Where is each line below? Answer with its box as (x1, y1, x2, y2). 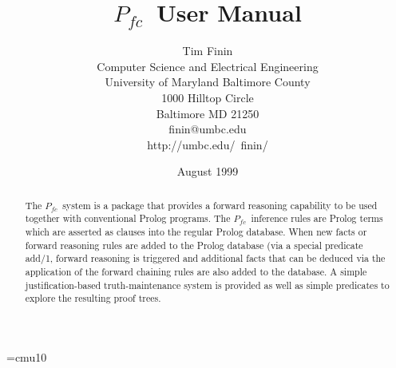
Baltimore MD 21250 (156, 105, 259, 121)
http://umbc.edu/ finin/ (147, 136, 268, 152)
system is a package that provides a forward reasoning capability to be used (62, 198, 378, 212)
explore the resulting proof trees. (25, 291, 161, 305)
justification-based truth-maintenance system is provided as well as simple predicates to (25, 278, 390, 291)
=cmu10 (6, 348, 47, 365)
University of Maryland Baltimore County (105, 73, 311, 90)
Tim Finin (182, 42, 233, 59)
